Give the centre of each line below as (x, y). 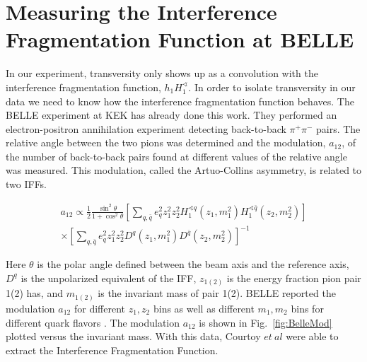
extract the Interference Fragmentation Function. (112, 350)
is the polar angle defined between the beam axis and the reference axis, (193, 264)
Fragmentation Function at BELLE (180, 39)
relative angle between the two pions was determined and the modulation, (166, 142)
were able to (312, 336)
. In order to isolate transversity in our (272, 87)
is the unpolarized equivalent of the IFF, (109, 278)
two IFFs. (27, 184)
